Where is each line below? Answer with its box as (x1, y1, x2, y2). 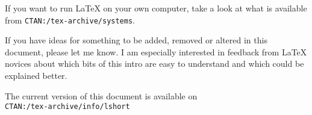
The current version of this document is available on (5, 89, 198, 102)
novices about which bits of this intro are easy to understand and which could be (5, 57, 304, 70)
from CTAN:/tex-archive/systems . (5, 13, 135, 26)
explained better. (5, 69, 67, 82)
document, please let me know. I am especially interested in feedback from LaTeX (5, 45, 307, 58)
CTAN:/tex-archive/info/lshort (5, 102, 130, 111)
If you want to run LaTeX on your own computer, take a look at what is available (5, 2, 307, 14)
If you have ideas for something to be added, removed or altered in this (5, 34, 267, 46)
